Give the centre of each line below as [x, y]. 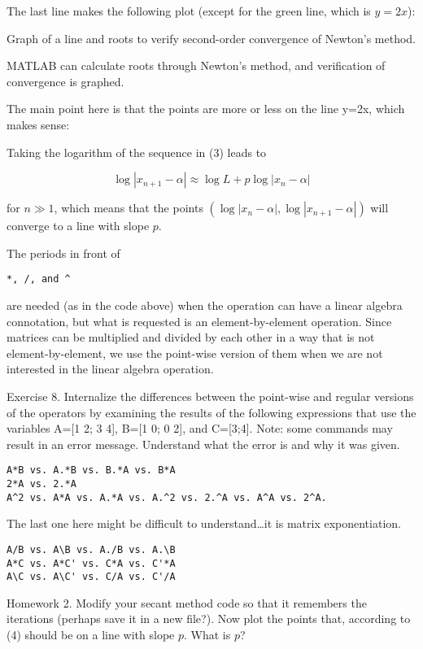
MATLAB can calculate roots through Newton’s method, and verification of [196, 65]
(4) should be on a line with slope [91, 635]
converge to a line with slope [78, 226]
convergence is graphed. [65, 81]
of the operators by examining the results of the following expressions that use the [211, 412]
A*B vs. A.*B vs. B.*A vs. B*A [91, 470]
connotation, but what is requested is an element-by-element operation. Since [199, 321]
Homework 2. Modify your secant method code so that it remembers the [187, 602]
